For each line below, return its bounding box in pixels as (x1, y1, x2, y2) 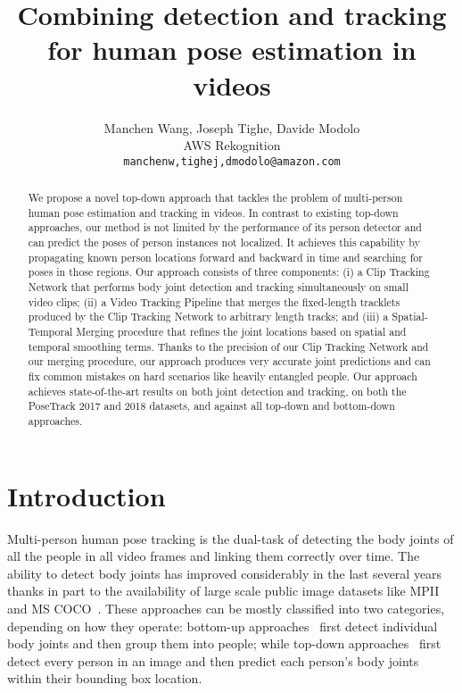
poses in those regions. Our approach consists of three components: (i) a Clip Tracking (28, 264, 430, 280)
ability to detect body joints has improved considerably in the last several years (7, 564, 442, 582)
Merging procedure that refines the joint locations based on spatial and (76, 324, 407, 339)
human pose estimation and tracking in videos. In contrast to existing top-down (28, 205, 399, 220)
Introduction (7, 477, 166, 513)
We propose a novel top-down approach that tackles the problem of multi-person (28, 190, 403, 205)
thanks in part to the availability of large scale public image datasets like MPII (7, 581, 440, 600)
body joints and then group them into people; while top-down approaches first (7, 634, 441, 653)
